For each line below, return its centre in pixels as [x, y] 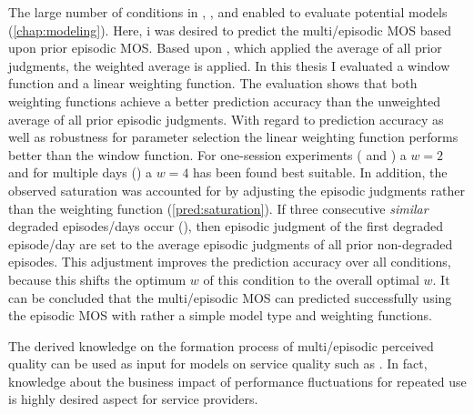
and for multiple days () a [81, 172]
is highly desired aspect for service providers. [133, 399]
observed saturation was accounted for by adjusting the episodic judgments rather [237, 190]
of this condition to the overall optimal [311, 279]
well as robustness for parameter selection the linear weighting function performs [233, 137]
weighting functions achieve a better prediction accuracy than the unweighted [225, 101]
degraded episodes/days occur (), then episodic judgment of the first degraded [226, 226]
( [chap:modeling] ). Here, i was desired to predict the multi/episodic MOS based [230, 30]
